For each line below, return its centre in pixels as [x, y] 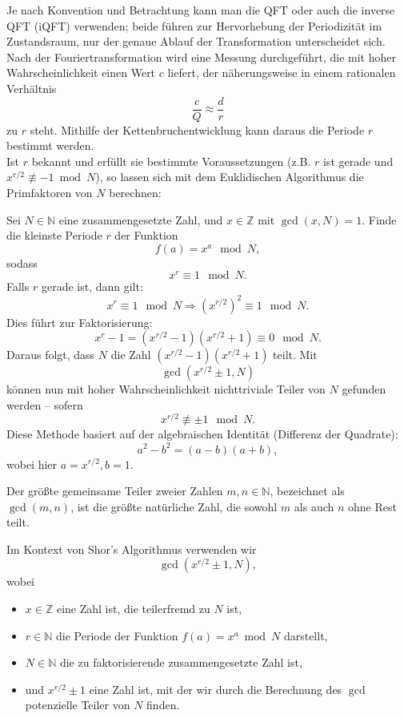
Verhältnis [32, 88]
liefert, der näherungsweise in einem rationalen [282, 73]
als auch [314, 506]
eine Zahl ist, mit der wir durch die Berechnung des [216, 689]
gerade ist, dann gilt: [92, 286]
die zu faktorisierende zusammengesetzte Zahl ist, [181, 662]
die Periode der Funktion [117, 635]
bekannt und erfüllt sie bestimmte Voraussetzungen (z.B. [171, 161]
